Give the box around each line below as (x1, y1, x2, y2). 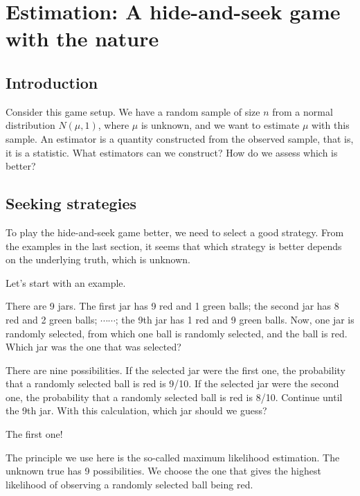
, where (98, 118, 129, 132)
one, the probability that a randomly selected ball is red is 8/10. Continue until (6, 389, 343, 404)
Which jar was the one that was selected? (6, 339, 181, 354)
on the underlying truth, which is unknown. (6, 252, 190, 267)
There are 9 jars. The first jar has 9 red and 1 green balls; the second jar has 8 (6, 299, 339, 313)
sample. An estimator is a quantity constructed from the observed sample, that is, (6, 131, 354, 145)
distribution (6, 118, 55, 132)
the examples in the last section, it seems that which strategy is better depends (6, 238, 342, 253)
